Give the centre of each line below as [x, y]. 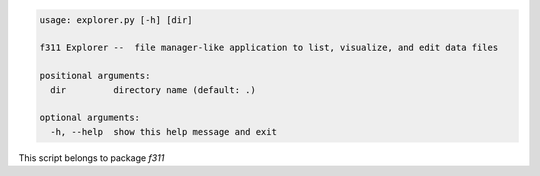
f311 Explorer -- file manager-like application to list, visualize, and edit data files [269, 48]
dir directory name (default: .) [153, 89]
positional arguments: [95, 76]
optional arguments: [89, 118]
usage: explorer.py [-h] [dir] [116, 19]
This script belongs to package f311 [91, 157]
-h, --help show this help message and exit [163, 131]
